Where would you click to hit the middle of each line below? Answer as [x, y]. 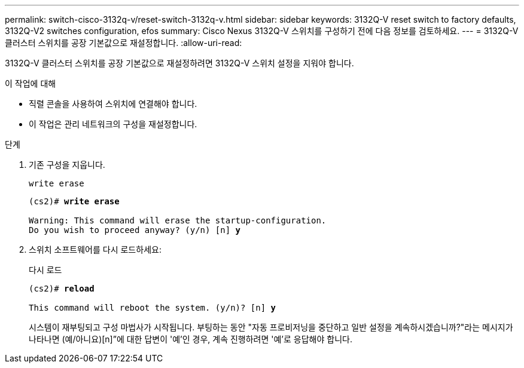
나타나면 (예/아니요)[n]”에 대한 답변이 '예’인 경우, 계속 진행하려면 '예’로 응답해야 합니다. [191, 339]
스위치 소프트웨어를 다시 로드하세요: [95, 249]
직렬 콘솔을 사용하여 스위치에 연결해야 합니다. [113, 104]
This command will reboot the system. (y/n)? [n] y [153, 308]
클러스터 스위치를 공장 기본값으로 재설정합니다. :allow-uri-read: [124, 43]
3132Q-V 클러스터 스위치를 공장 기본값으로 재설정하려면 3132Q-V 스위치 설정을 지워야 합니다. [179, 63]
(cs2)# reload [62, 289]
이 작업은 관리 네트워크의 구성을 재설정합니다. [113, 124]
